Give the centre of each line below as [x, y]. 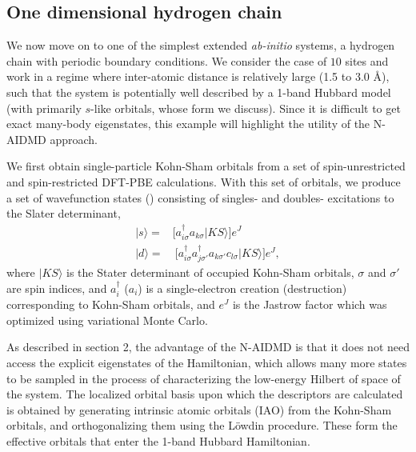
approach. [74, 139]
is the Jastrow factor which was [310, 304]
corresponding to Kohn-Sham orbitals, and [111, 304]
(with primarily [44, 108]
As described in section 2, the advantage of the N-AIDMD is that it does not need [208, 347]
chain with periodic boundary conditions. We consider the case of [167, 60]
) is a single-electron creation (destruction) [242, 288]
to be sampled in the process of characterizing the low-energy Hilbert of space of [204, 378]
